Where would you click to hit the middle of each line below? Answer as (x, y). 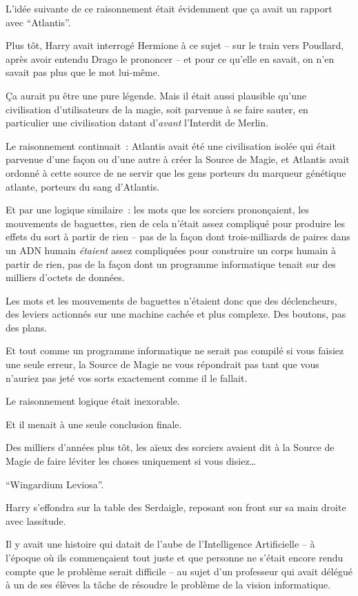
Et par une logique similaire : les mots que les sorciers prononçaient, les (157, 210)
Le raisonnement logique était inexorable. (93, 401)
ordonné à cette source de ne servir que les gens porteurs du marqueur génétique (176, 172)
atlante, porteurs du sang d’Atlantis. (83, 186)
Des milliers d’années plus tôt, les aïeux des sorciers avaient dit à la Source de (170, 447)
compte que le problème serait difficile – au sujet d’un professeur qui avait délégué (179, 571)
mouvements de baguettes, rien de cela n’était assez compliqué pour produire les (176, 223)
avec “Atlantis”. (38, 22)
